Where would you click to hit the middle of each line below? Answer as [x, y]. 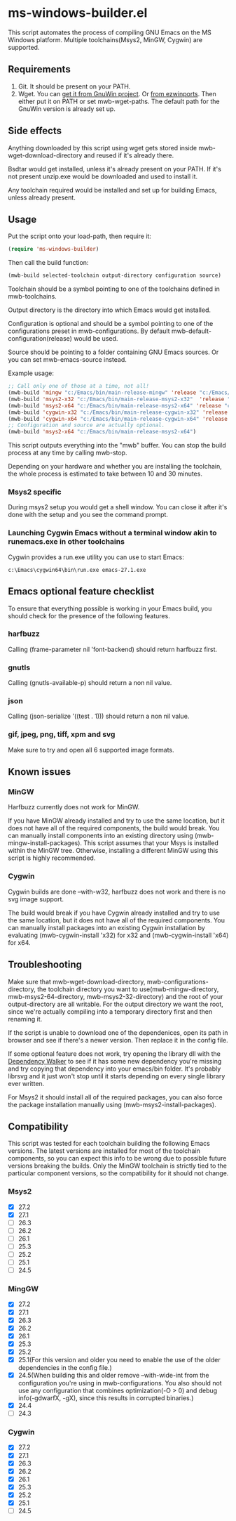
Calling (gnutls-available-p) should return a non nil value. [90, 683]
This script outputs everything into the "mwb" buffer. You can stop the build [117, 445]
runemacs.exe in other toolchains [67, 542]
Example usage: [31, 373]
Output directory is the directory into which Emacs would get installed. [109, 310]
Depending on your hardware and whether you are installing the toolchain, [115, 466]
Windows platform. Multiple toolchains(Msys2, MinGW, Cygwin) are [105, 39]
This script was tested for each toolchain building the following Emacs [109, 1144]
